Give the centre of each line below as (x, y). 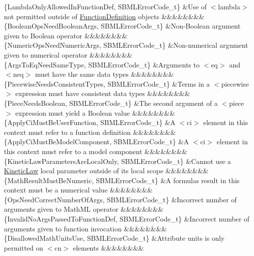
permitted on (24, 247)
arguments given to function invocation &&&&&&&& (85, 228)
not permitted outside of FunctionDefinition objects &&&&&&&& (104, 16)
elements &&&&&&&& (108, 247)
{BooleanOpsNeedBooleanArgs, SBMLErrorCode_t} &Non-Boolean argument (122, 26)
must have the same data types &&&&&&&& (104, 74)
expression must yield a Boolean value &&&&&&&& (95, 112)
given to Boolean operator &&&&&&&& (66, 35)
